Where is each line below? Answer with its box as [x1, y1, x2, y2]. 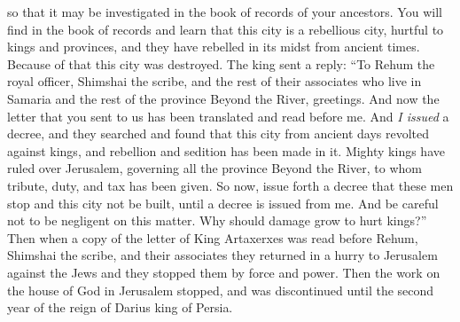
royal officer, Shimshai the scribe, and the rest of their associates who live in [7, 72, 422, 90]
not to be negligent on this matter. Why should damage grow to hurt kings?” [7, 211, 427, 230]
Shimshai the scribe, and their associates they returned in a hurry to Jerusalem [7, 246, 438, 264]
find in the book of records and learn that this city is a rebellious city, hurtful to [7, 20, 444, 38]
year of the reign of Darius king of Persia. [7, 298, 233, 317]
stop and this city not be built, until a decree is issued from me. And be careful [7, 193, 439, 212]
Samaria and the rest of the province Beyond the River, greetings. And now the [7, 89, 440, 107]
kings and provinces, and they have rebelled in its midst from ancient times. [7, 37, 420, 56]
